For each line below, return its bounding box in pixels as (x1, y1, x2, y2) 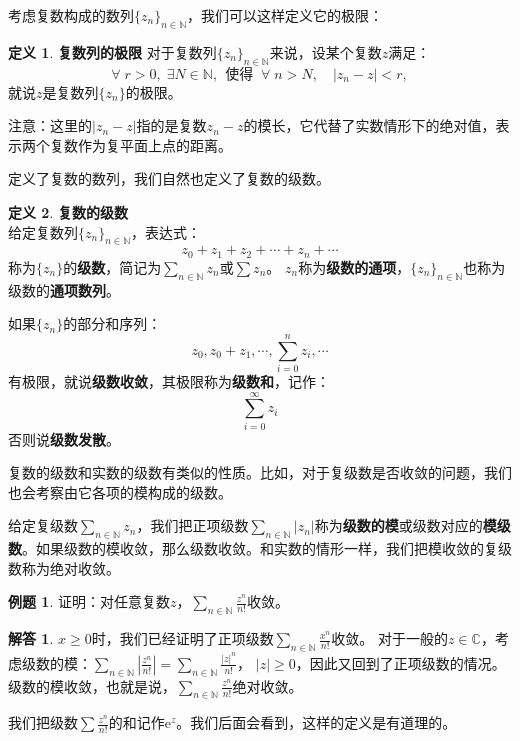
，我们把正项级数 (136, 515, 249, 536)
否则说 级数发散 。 (8, 428, 120, 449)
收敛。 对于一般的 (331, 628, 448, 649)
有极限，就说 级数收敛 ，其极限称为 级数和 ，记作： (8, 370, 330, 391)
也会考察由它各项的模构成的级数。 (8, 481, 232, 502)
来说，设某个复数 (269, 41, 382, 62)
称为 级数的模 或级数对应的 (314, 515, 483, 536)
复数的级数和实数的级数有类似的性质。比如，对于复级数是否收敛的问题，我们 (8, 462, 512, 483)
